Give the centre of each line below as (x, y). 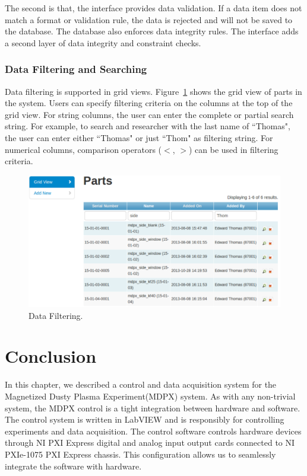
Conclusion (51, 356)
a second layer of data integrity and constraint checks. (103, 42)
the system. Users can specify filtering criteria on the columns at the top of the (149, 103)
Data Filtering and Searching (76, 69)
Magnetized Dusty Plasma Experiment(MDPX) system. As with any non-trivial (150, 396)
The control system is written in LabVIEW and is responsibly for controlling (145, 419)
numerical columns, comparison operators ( (83, 149)
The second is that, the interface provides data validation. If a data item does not (153, 8)
